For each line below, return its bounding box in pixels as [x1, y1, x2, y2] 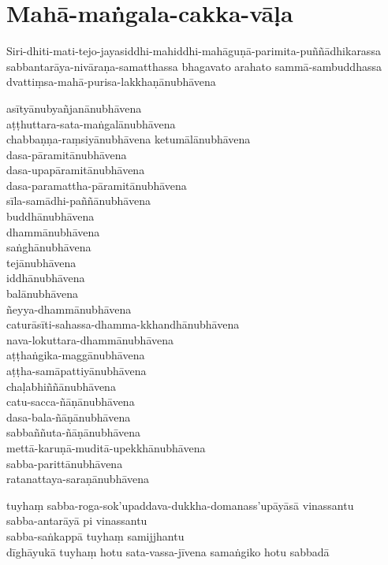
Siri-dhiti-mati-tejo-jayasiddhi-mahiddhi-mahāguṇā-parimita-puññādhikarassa [6, 43, 381, 59]
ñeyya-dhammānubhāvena [6, 300, 132, 317]
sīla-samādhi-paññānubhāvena [6, 192, 151, 209]
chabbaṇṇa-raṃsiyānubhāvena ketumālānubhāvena [6, 131, 251, 147]
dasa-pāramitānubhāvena [6, 146, 127, 162]
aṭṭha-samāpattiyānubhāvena [6, 362, 147, 378]
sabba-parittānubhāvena [6, 455, 123, 471]
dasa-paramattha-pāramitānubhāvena [6, 177, 187, 193]
